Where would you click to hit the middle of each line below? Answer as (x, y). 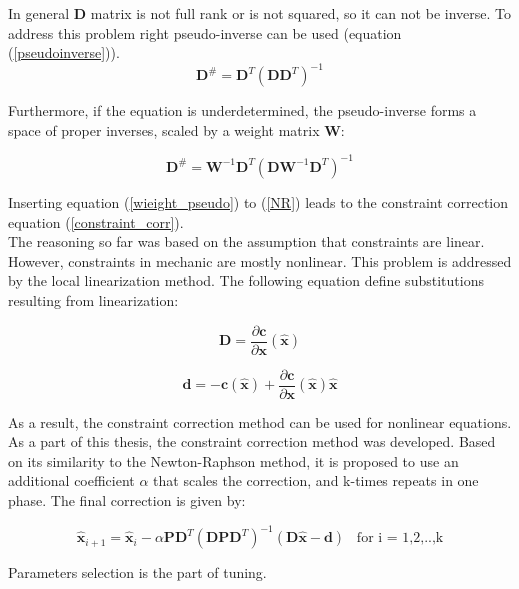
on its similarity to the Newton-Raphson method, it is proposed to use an (233, 460)
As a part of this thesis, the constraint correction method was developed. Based (252, 441)
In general (39, 13)
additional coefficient (71, 480)
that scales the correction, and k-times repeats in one (316, 480)
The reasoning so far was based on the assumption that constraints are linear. (246, 241)
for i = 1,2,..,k (400, 538)
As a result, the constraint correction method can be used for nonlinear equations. (260, 421)
